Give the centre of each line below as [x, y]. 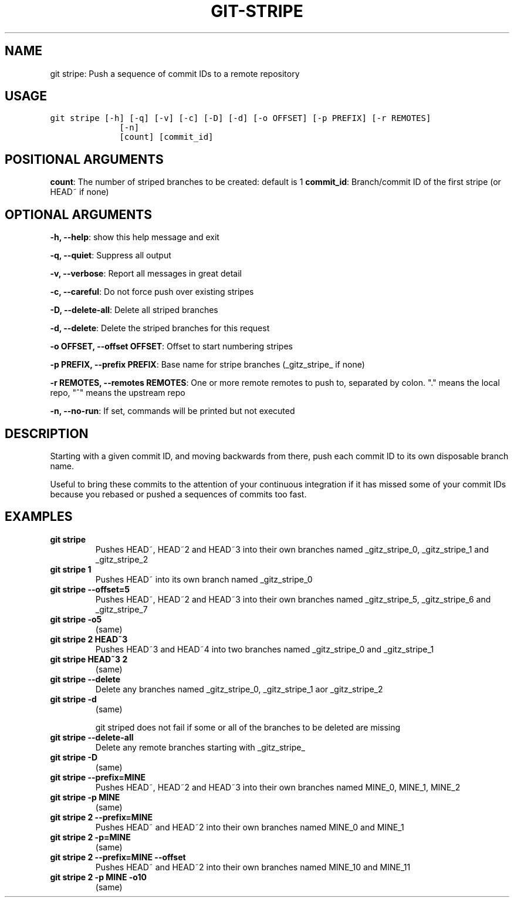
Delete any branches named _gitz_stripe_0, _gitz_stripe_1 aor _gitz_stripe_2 [239, 689]
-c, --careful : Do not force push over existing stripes [152, 292]
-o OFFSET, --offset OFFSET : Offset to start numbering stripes [171, 346]
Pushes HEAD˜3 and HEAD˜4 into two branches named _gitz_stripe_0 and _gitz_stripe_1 [265, 649]
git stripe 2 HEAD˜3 [89, 639]
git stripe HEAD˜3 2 [89, 659]
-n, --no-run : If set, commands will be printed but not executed [173, 411]
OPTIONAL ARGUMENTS [78, 214]
